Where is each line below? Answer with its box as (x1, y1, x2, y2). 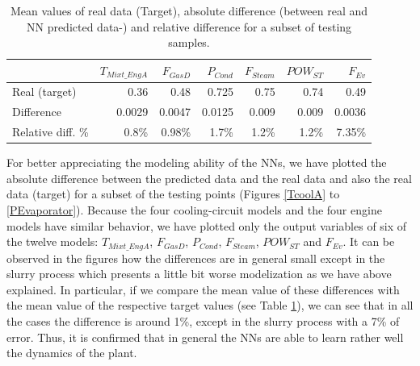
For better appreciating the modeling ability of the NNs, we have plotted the (6, 154, 387, 171)
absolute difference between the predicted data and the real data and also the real (6, 169, 412, 186)
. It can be (342, 233, 395, 250)
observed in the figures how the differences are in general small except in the (6, 249, 385, 266)
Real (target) (12, 83, 77, 100)
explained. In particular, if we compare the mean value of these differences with (6, 281, 400, 297)
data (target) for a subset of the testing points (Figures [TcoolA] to (6, 185, 340, 202)
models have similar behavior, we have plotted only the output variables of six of (6, 217, 407, 234)
